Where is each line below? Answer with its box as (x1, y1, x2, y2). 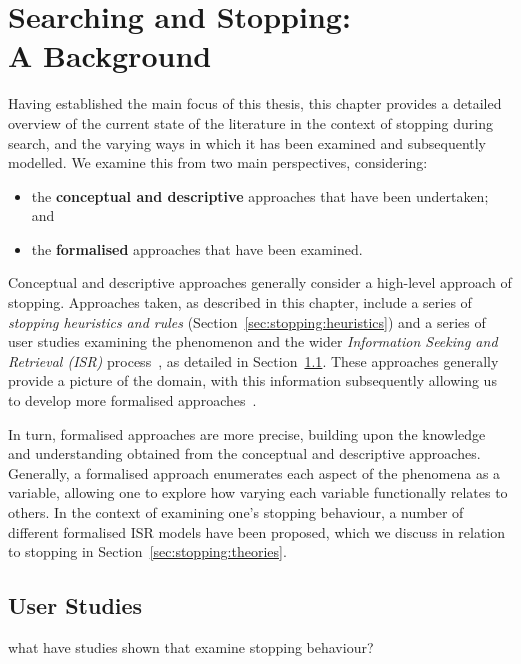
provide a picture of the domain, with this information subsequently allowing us (8, 370, 497, 391)
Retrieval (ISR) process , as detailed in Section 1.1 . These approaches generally (8, 350, 499, 371)
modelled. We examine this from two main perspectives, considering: (8, 152, 428, 173)
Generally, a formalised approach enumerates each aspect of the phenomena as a (8, 462, 501, 483)
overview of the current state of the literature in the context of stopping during (8, 112, 493, 133)
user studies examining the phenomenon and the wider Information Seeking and (8, 331, 498, 352)
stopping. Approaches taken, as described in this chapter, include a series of (8, 292, 472, 313)
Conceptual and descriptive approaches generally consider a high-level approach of (8, 272, 512, 293)
